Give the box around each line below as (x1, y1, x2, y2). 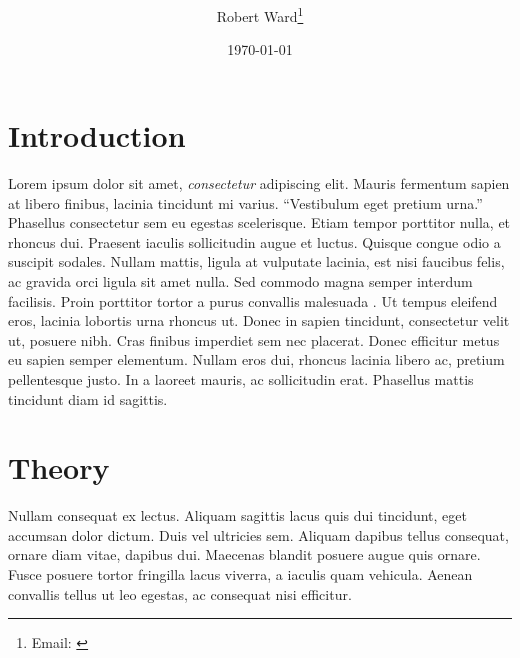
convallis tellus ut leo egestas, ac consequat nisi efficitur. (8, 583, 352, 604)
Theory (8, 447, 110, 488)
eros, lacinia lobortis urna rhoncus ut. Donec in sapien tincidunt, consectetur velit (8, 310, 510, 331)
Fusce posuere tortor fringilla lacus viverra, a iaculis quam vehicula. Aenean (8, 564, 473, 584)
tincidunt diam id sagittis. (8, 388, 168, 409)
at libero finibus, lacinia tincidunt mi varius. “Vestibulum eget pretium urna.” (8, 192, 483, 213)
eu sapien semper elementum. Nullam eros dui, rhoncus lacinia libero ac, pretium (8, 349, 505, 370)
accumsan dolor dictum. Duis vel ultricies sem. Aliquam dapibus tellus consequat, (8, 524, 509, 545)
